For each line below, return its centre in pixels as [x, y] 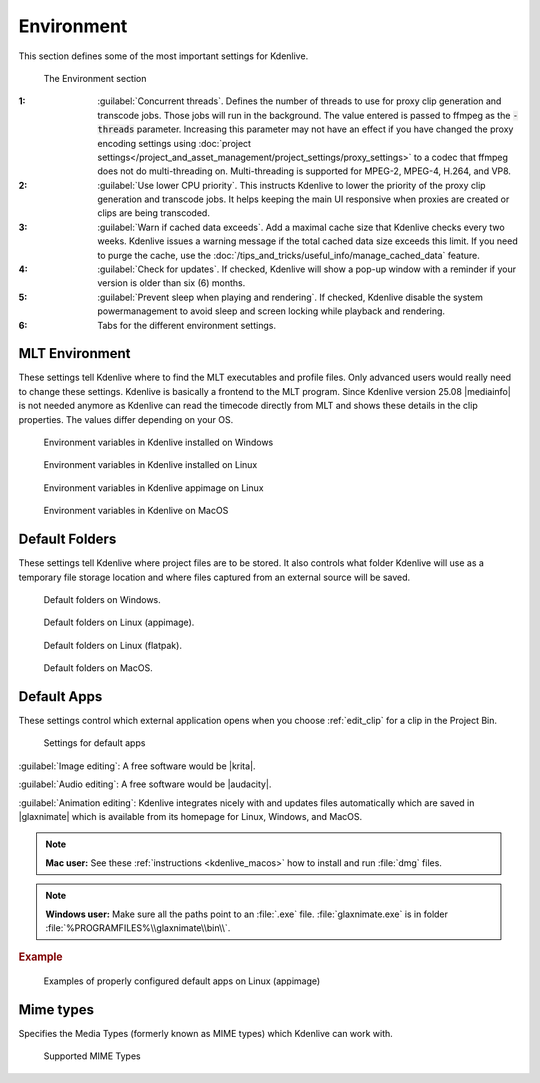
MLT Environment [74, 353]
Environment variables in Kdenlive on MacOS [136, 511]
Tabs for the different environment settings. [187, 325]
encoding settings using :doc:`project [174, 143]
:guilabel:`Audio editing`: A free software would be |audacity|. [145, 784]
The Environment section [95, 78]
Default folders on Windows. [102, 599]
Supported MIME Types [92, 1056]
